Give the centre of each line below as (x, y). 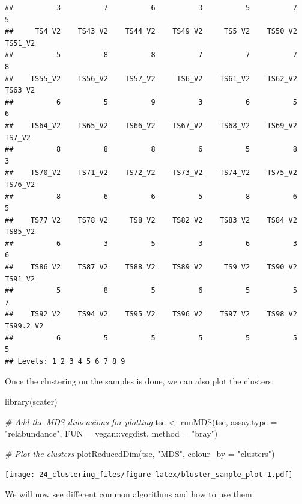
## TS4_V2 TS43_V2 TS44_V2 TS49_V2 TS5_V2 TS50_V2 (151, 32)
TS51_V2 (20, 43)
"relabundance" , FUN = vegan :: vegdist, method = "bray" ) (111, 433)
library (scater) (31, 401)
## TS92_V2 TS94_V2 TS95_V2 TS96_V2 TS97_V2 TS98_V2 (151, 314)
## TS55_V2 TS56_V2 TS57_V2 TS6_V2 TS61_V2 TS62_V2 (151, 78)
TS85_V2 (20, 232)
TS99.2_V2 (24, 326)
